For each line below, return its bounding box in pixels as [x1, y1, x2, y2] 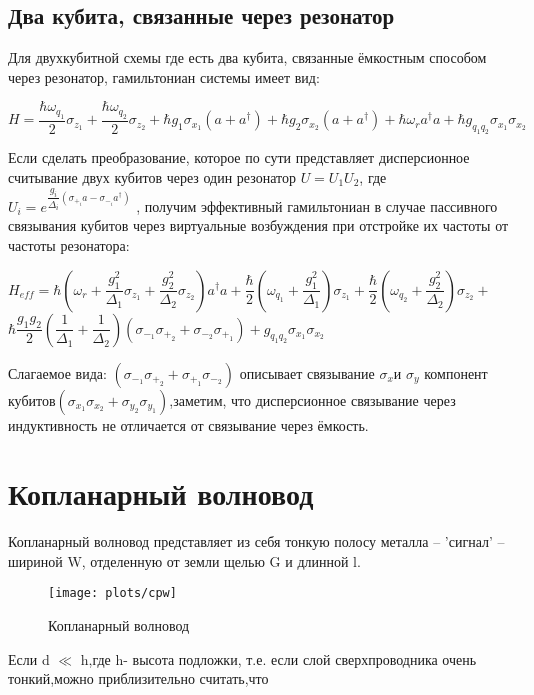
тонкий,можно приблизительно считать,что [8, 668, 269, 689]
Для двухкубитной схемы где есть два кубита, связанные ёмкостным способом [8, 47, 487, 68]
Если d [8, 648, 50, 669]
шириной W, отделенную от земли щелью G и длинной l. [8, 550, 361, 571]
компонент [424, 362, 488, 383]
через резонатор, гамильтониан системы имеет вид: [8, 66, 320, 87]
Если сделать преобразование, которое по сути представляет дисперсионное [8, 146, 470, 167]
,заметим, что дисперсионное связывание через [169, 389, 456, 410]
